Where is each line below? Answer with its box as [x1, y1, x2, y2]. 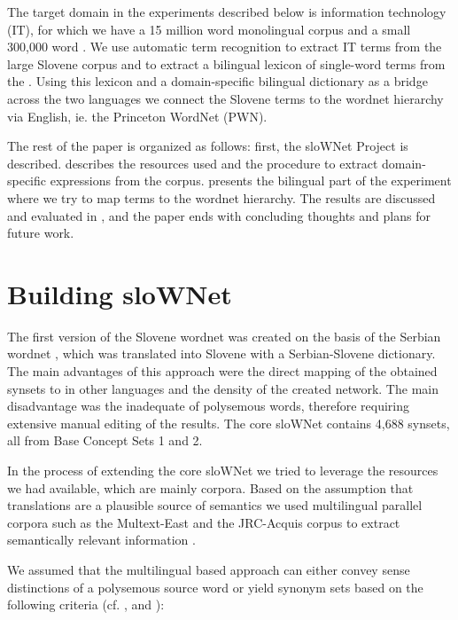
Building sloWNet [7, 275, 232, 311]
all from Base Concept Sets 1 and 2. [7, 431, 203, 450]
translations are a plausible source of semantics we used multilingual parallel [7, 496, 423, 514]
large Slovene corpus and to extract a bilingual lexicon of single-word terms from [7, 54, 446, 73]
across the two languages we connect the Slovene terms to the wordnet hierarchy [7, 89, 444, 107]
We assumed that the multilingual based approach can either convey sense [7, 560, 410, 578]
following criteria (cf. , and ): [7, 595, 165, 614]
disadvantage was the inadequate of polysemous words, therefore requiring [7, 396, 410, 415]
